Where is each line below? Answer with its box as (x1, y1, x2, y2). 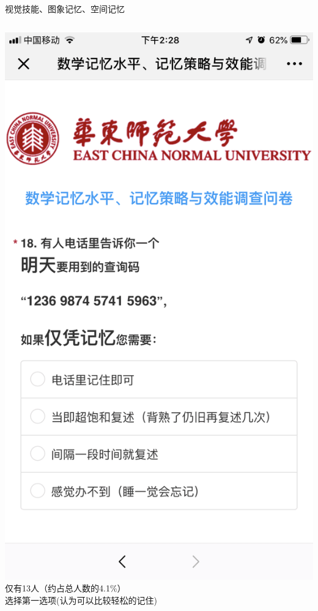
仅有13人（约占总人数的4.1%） (5, 582, 126, 595)
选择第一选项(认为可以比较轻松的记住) (5, 593, 157, 606)
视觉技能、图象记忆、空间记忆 (5, 2, 125, 15)
